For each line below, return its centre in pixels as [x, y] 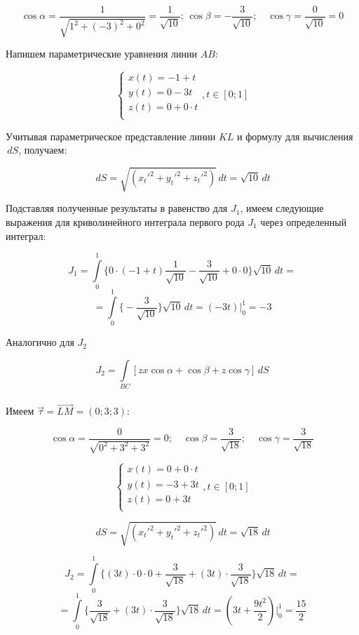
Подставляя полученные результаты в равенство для [117, 208]
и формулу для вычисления [295, 136]
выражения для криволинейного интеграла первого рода [125, 222]
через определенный [304, 222]
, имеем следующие [282, 208]
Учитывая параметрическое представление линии [111, 136]
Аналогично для [40, 342]
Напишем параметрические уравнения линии [101, 54]
